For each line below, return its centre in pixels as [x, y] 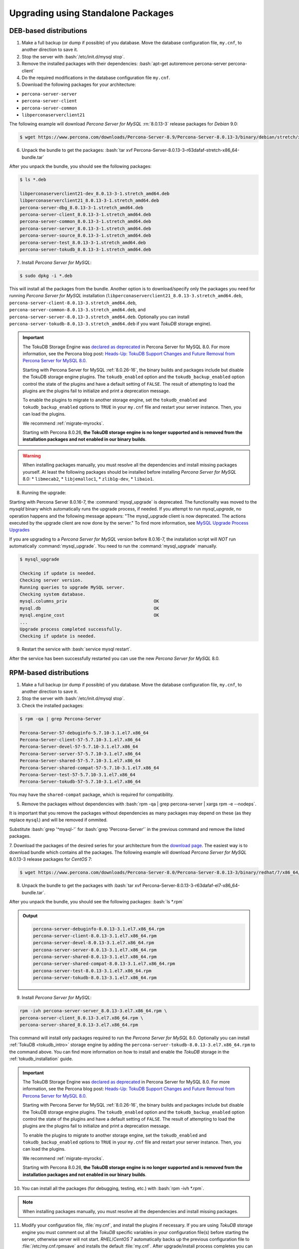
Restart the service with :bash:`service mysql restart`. [77, 649]
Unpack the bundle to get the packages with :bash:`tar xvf [81, 886]
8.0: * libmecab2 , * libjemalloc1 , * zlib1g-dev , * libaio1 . [88, 479]
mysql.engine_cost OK [89, 615]
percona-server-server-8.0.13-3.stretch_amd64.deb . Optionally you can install [99, 317]
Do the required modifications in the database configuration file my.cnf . [96, 78]
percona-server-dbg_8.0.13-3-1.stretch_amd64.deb [81, 208]
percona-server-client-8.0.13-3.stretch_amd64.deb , [73, 303]
